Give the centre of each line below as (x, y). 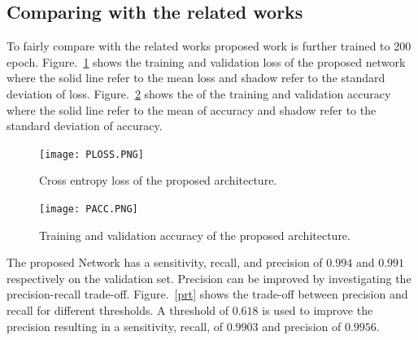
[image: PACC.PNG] (89, 209)
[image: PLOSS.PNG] (91, 154)
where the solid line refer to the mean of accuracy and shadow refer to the (192, 109)
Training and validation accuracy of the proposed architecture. (195, 235)
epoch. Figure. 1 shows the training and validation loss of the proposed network (206, 61)
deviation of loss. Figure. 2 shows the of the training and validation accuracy (199, 93)
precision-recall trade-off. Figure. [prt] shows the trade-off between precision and (207, 294)
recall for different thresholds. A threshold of (118, 310)
